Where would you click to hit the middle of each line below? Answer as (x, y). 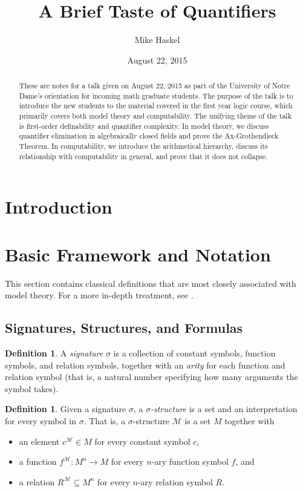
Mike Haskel (157, 40)
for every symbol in (41, 421)
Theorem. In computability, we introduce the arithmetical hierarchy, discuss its (143, 146)
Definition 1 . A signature (54, 353)
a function (38, 461)
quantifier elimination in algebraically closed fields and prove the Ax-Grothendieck (149, 136)
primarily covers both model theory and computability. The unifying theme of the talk (155, 116)
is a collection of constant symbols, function (194, 353)
